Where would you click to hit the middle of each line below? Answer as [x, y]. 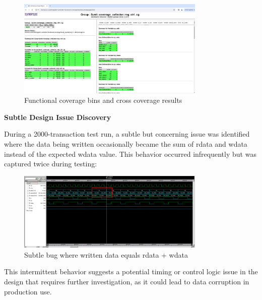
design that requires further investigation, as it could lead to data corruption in [127, 281]
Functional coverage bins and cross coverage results [103, 100]
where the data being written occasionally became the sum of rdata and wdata [126, 143]
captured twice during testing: [51, 164]
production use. [28, 291]
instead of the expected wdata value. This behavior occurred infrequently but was [130, 154]
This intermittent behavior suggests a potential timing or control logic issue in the [131, 272]
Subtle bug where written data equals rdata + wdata [106, 254]
